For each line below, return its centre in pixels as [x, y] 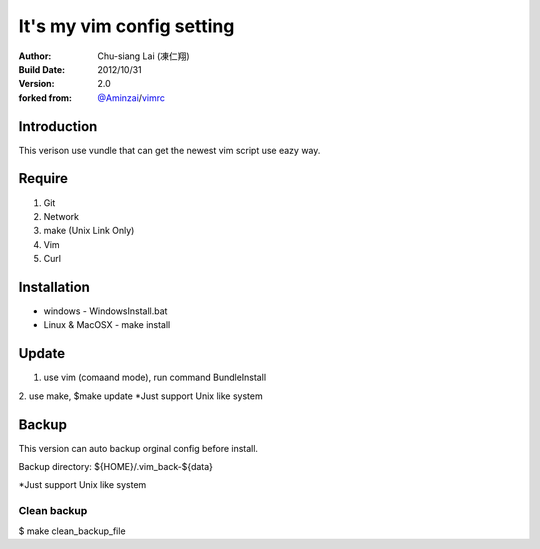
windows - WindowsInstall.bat [105, 311]
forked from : [45, 97]
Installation [54, 286]
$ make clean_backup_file [72, 531]
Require [43, 178]
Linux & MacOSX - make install [107, 325]
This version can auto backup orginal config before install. [138, 448]
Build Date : [41, 69]
